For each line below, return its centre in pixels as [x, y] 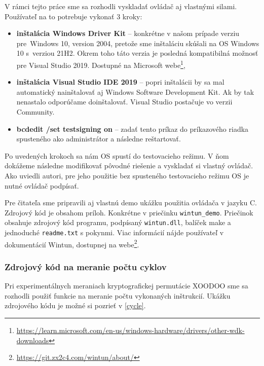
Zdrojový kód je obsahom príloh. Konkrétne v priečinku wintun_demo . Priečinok [129, 212]
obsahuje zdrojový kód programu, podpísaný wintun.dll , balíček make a [118, 222]
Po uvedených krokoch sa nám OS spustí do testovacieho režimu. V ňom [117, 155]
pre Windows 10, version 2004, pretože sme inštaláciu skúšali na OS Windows [138, 43]
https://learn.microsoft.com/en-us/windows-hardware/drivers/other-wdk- [130, 330]
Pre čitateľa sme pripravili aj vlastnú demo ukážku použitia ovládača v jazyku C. [131, 203]
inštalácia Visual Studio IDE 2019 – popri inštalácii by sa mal [120, 82]
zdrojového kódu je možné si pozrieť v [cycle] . [75, 305]
